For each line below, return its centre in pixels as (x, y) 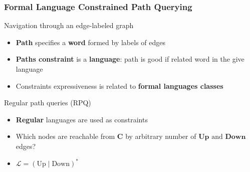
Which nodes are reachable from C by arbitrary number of (106, 136)
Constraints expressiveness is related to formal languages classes (119, 85)
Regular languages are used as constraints (82, 119)
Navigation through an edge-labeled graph (69, 25)
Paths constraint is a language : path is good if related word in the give (130, 59)
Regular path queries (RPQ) (48, 103)
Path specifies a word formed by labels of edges (90, 42)
